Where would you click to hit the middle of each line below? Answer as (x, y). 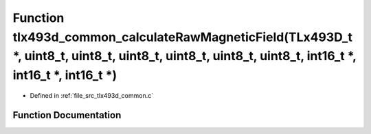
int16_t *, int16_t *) (65, 76)
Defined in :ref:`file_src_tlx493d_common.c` (92, 95)
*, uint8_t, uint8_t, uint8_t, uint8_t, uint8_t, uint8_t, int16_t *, (184, 56)
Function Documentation (67, 115)
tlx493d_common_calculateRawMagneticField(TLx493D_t (183, 37)
